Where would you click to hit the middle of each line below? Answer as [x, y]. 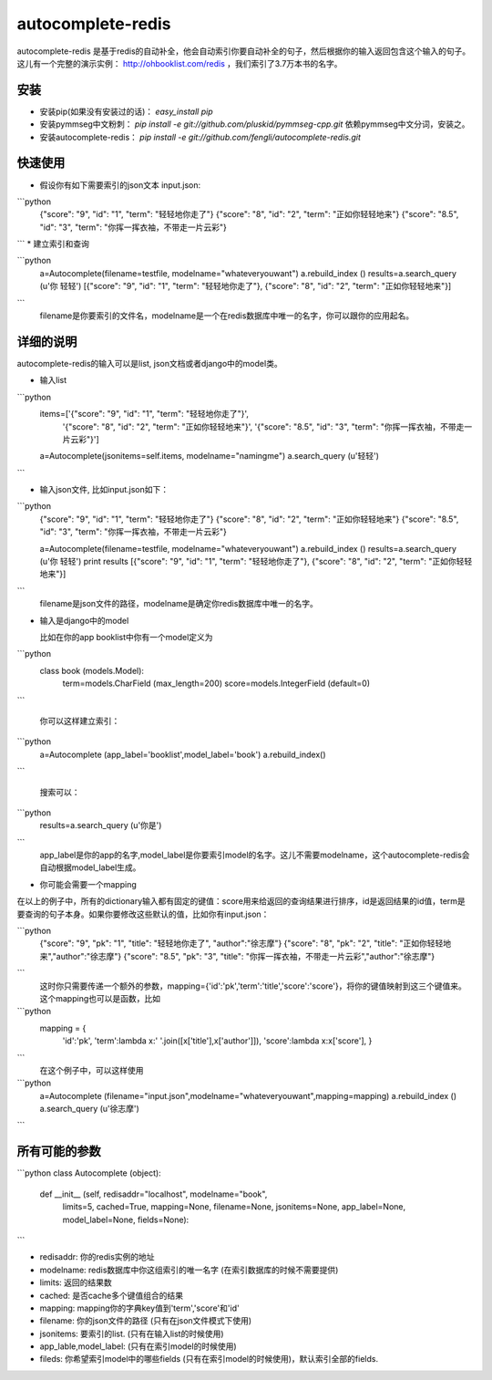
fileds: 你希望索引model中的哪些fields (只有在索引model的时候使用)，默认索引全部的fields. [209, 1359]
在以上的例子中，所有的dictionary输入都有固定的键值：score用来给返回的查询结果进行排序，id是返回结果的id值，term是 [241, 901]
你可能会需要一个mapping [88, 884]
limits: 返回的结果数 [76, 1282]
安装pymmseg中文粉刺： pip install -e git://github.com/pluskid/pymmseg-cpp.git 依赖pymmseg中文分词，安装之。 [255, 124]
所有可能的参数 [59, 1152]
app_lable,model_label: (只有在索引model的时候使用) [138, 1346]
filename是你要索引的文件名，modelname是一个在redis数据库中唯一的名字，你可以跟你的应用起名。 [227, 316]
